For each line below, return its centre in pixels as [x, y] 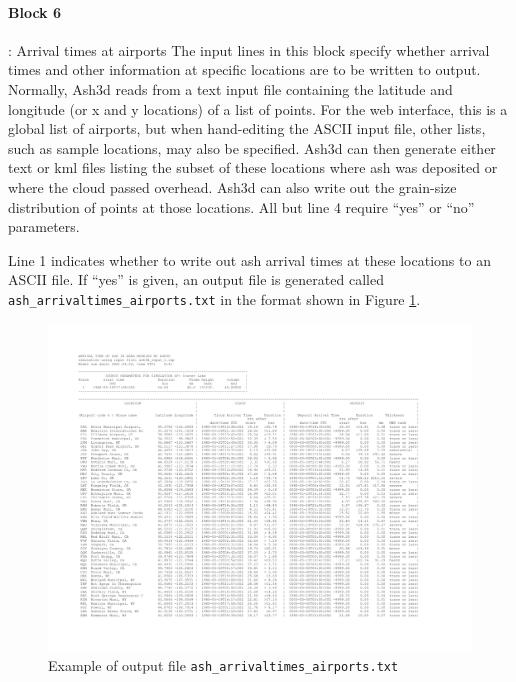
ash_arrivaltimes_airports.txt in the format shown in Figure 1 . [214, 298]
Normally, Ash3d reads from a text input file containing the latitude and [230, 88]
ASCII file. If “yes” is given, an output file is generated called [196, 279]
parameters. [44, 226]
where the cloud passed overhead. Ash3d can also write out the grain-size [232, 186]
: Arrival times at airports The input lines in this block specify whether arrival [249, 49]
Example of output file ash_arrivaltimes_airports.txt [223, 664]
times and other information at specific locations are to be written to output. [244, 69]
